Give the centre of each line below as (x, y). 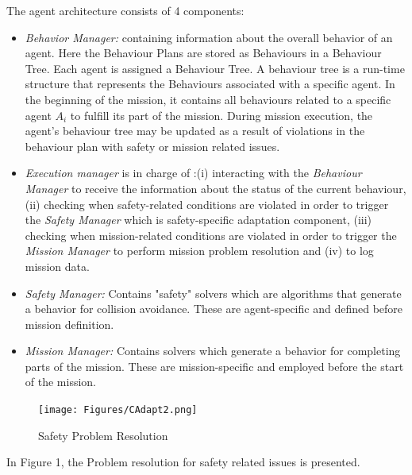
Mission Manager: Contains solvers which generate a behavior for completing (213, 351)
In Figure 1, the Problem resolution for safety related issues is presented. (183, 462)
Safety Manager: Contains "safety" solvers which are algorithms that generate (213, 293)
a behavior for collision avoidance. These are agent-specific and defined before (214, 309)
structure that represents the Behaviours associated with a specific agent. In (210, 84)
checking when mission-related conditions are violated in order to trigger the (211, 235)
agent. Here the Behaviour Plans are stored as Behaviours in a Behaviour (203, 53)
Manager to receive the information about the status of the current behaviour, (216, 188)
